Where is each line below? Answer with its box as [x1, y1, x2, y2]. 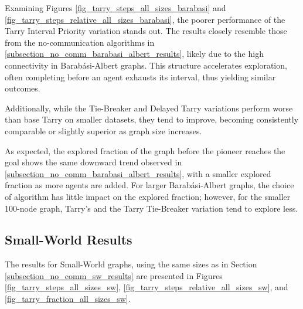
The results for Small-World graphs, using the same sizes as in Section [5, 258, 257, 270]
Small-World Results [5, 230, 132, 249]
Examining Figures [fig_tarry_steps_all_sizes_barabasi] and [5, 2, 226, 13]
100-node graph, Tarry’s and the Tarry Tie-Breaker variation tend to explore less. [5, 202, 298, 214]
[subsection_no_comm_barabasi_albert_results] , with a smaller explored [5, 167, 271, 179]
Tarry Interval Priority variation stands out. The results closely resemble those [5, 25, 287, 37]
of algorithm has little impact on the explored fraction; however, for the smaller [5, 190, 291, 202]
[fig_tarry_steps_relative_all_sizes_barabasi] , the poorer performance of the [5, 13, 285, 25]
